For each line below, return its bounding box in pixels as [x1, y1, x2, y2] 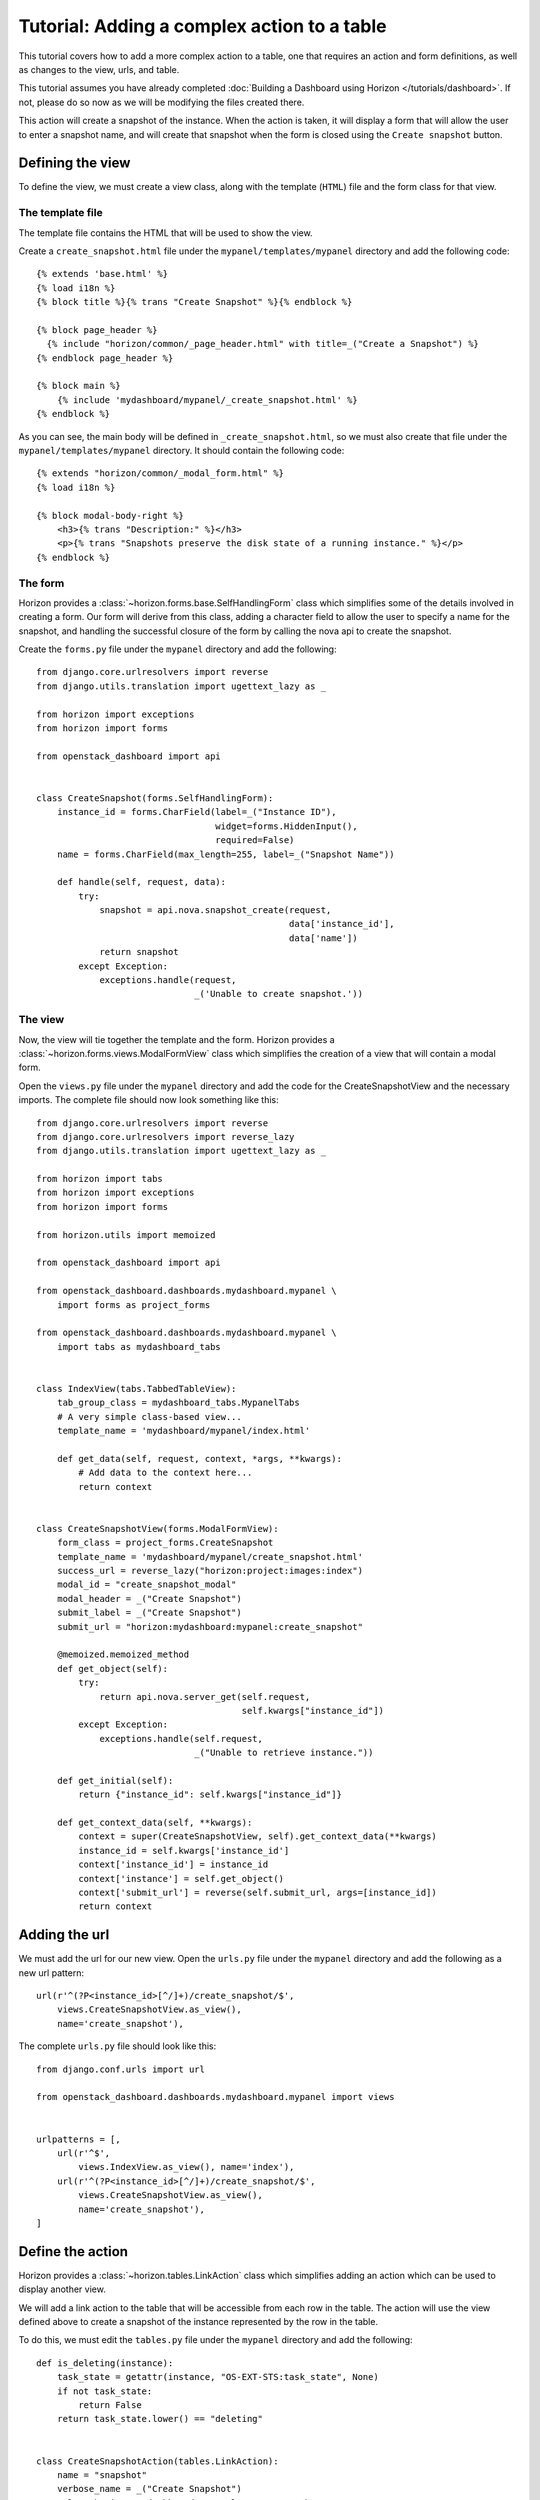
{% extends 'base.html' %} [36, 268, 169, 280]
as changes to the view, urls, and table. [18, 63, 180, 75]
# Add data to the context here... [78, 1467, 253, 1479]
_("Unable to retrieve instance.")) [193, 1747, 374, 1759]
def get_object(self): [56, 1663, 169, 1674]
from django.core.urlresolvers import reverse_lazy [36, 1131, 295, 1142]
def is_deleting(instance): [36, 2357, 174, 2369]
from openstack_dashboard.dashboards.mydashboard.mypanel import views [36, 2091, 395, 2103]
